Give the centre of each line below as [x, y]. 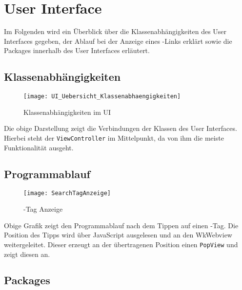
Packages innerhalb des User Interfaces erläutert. [77, 50]
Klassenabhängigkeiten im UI [67, 112]
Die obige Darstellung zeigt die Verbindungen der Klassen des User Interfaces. [121, 128]
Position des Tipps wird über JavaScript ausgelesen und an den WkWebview [118, 235]
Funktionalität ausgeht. [39, 147]
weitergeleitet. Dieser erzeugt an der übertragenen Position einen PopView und [121, 244]
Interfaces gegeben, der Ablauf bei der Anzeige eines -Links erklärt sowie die [118, 41]
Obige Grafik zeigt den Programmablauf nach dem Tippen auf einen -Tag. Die [121, 225]
